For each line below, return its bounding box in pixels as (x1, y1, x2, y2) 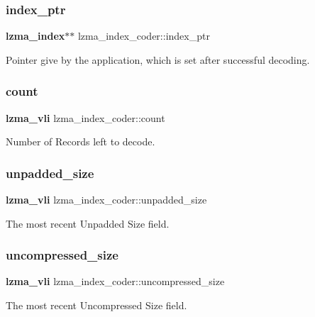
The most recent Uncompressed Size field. (6, 298, 187, 313)
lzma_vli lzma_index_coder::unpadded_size (6, 192, 207, 207)
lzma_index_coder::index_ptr (77, 28, 210, 43)
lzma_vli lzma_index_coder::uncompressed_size (6, 274, 225, 289)
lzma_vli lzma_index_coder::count (6, 110, 165, 125)
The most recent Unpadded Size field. (6, 216, 170, 230)
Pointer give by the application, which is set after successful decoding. (6, 52, 310, 67)
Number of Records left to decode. (6, 134, 155, 149)
